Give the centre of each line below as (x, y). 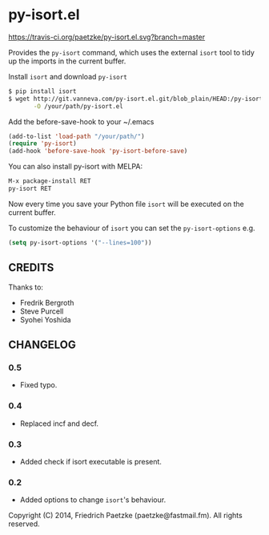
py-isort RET (30, 189)
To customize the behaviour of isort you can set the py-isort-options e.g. (132, 228)
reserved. (24, 524)
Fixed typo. (38, 385)
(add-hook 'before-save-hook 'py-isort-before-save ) (98, 151)
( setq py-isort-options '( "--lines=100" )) (80, 242)
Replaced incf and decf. (59, 424)
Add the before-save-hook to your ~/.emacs (81, 121)
